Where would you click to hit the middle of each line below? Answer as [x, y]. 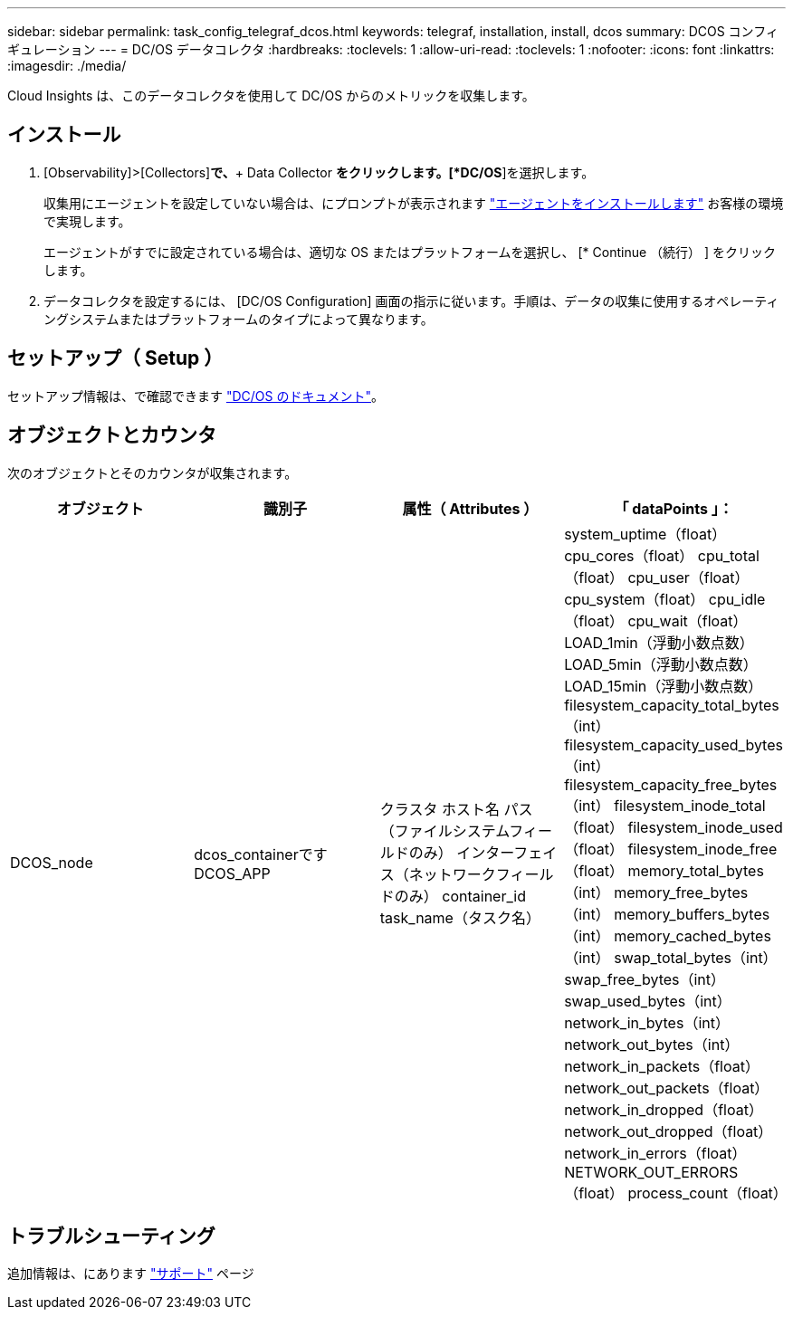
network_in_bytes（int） [647, 1022]
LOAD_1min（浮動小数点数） [659, 642]
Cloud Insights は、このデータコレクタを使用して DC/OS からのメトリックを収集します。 [271, 95]
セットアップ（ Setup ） [115, 358]
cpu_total [728, 555]
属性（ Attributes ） [470, 508]
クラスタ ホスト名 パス [456, 809]
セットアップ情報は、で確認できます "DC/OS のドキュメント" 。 [196, 396]
